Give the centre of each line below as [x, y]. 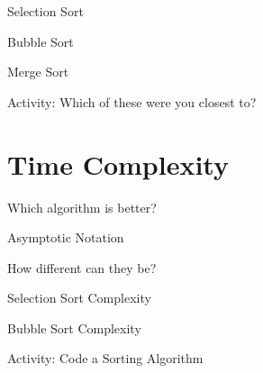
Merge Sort [38, 72]
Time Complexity [118, 164]
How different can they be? [82, 267]
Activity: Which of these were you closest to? [132, 101]
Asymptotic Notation [66, 237]
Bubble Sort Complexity [74, 328]
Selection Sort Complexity [79, 298]
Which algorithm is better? [82, 207]
